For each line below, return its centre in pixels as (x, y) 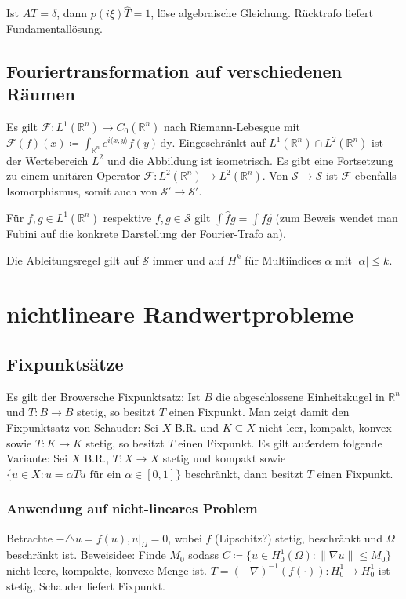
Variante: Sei (37, 458)
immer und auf (188, 259)
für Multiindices (283, 259)
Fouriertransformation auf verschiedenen (174, 70)
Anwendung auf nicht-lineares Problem (132, 508)
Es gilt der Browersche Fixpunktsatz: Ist (103, 396)
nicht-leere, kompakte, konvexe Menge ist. (107, 570)
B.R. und (196, 427)
